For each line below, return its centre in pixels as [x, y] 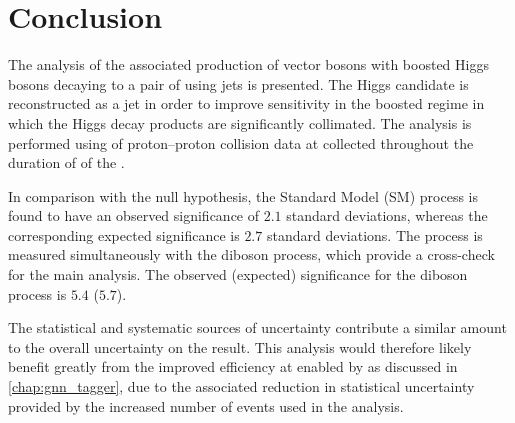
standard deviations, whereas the [387, 215]
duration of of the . [66, 162]
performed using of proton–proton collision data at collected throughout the [241, 142]
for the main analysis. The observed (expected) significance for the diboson [238, 274]
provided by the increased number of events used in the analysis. [206, 405]
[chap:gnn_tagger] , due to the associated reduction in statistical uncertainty [241, 386]
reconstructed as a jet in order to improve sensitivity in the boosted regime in [246, 103]
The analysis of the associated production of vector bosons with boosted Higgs [248, 64]
